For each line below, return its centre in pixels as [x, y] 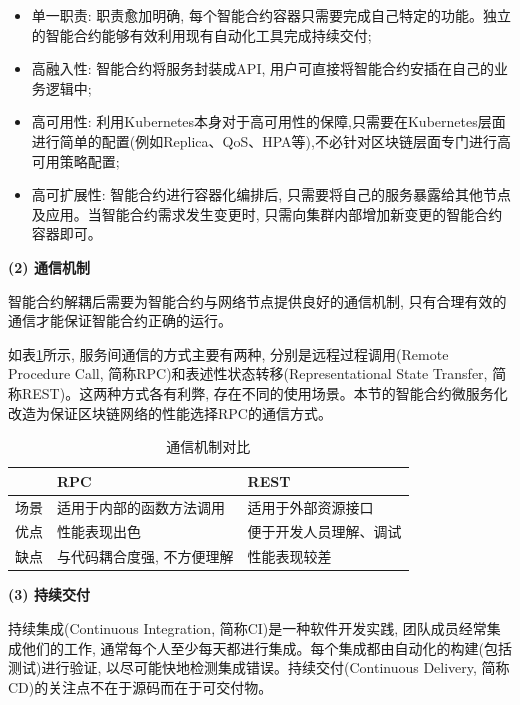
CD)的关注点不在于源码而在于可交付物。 [140, 686]
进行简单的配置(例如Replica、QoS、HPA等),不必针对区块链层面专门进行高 [271, 140]
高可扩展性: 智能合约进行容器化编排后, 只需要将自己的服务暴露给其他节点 [271, 194]
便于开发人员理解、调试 [324, 531]
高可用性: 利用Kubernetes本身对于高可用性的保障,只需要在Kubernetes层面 [268, 121]
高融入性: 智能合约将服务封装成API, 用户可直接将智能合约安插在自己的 [262, 68]
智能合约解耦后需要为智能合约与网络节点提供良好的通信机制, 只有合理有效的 [257, 300]
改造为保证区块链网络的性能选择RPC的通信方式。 [170, 412]
